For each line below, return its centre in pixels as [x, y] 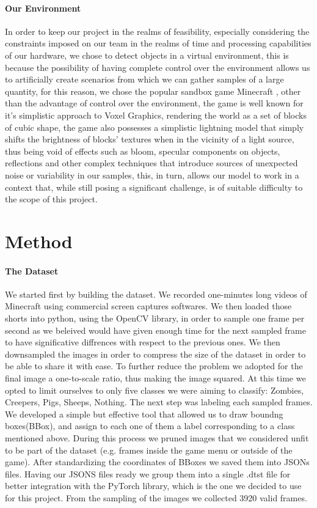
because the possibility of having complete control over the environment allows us [158, 67]
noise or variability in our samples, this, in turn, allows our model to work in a [152, 175]
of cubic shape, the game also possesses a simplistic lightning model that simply [155, 127]
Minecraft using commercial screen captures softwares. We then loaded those [148, 306]
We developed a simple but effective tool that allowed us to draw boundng [144, 414]
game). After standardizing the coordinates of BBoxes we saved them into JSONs [157, 462]
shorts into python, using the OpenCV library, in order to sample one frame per [155, 318]
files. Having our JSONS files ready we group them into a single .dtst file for [148, 473]
